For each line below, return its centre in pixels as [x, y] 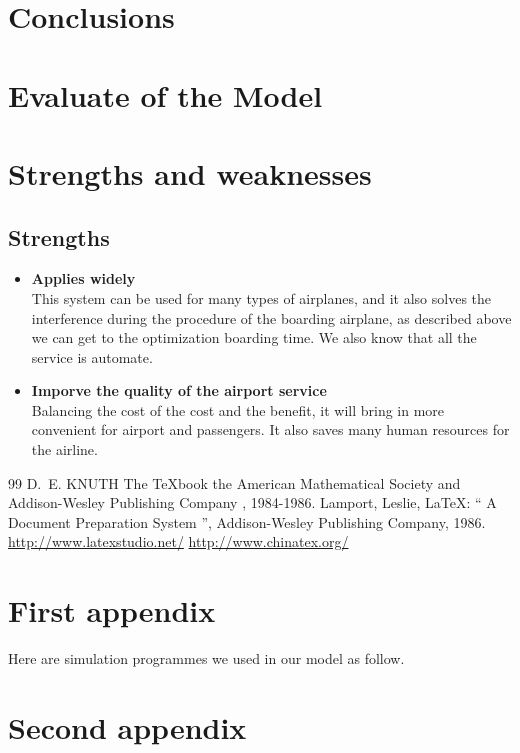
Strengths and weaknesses [190, 172]
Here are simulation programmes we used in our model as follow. [206, 658]
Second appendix [127, 726]
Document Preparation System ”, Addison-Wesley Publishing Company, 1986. [247, 521]
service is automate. [92, 356]
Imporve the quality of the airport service [179, 390]
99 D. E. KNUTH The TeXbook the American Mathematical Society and [234, 482]
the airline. [64, 449]
